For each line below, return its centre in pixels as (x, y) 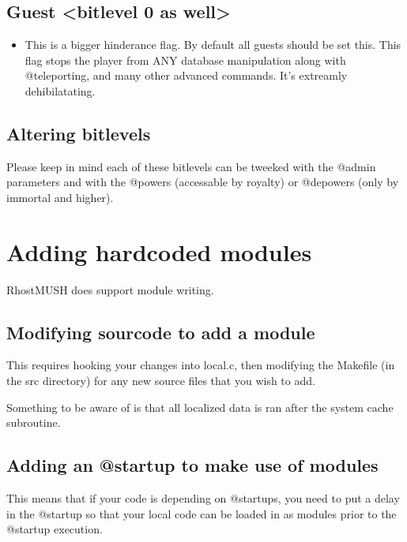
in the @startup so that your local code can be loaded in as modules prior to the (202, 513)
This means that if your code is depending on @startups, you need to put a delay (203, 498)
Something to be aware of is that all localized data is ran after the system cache (200, 407)
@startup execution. (55, 529)
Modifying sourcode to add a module (161, 332)
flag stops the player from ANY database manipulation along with (185, 60)
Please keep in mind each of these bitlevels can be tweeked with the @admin (191, 166)
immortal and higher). (60, 197)
